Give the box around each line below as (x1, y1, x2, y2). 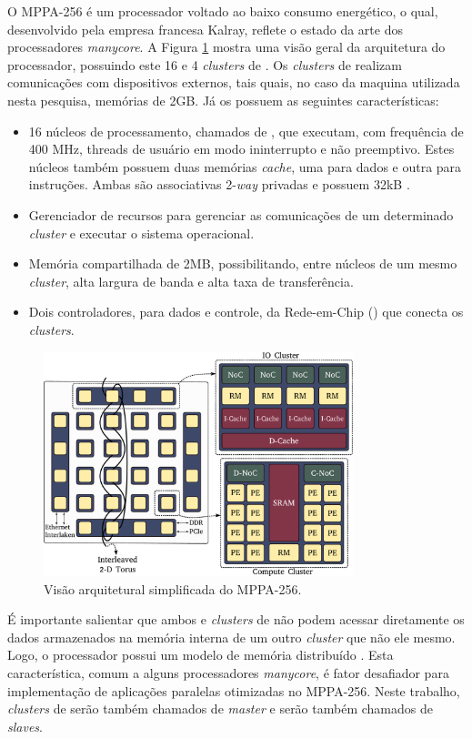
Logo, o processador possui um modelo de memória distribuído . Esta (7, 645, 394, 664)
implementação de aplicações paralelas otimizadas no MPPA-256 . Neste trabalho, (7, 681, 460, 700)
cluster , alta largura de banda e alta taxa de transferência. (28, 271, 354, 290)
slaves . (7, 716, 43, 735)
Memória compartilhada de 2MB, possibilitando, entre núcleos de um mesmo (28, 254, 457, 273)
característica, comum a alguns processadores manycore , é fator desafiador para (7, 663, 449, 682)
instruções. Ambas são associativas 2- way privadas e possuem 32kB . (28, 175, 410, 194)
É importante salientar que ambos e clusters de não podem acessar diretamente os (7, 610, 465, 629)
